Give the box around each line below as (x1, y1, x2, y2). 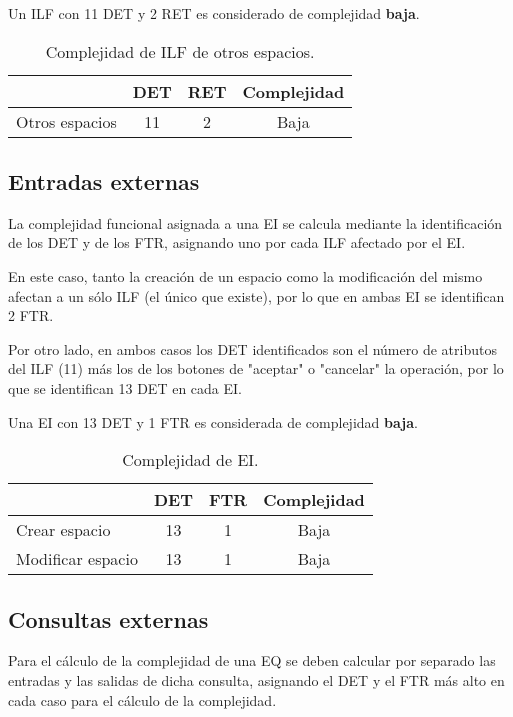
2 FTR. (8, 305, 54, 326)
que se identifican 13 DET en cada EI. (8, 377, 242, 398)
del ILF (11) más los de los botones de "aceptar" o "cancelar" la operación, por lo (8, 358, 504, 379)
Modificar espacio (16, 547, 138, 571)
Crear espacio (16, 518, 111, 542)
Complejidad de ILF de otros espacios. (45, 39, 315, 63)
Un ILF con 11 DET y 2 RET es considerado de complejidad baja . (8, 3, 420, 23)
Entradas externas (8, 165, 200, 196)
